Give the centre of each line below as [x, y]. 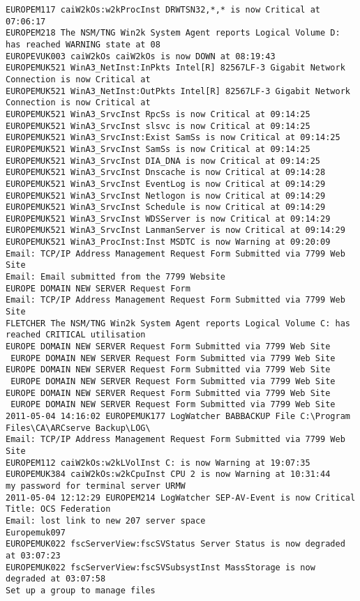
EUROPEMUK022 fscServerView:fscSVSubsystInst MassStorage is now [160, 567]
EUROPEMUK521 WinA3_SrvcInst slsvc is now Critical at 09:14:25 [158, 126]
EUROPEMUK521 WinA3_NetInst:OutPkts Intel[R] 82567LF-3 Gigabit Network [178, 91]
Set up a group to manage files [81, 590]
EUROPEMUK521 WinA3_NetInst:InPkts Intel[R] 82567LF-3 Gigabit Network [175, 68]
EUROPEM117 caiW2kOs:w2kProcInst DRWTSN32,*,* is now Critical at [163, 10]
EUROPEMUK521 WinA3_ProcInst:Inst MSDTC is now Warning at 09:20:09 [168, 242]
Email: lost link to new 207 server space [106, 520]
